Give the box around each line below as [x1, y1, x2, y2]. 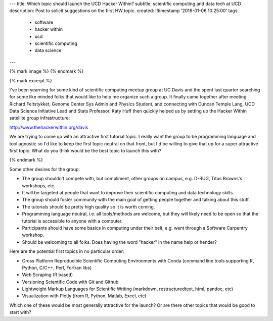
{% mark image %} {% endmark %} [9, 68, 84, 74]
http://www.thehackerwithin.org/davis [9, 124, 88, 130]
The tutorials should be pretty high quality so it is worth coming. [22, 203, 155, 209]
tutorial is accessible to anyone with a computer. [22, 218, 123, 224]
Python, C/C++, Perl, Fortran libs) [22, 264, 92, 271]
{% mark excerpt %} [9, 77, 53, 83]
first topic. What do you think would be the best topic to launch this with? [9, 148, 162, 154]
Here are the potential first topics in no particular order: [9, 248, 124, 254]
